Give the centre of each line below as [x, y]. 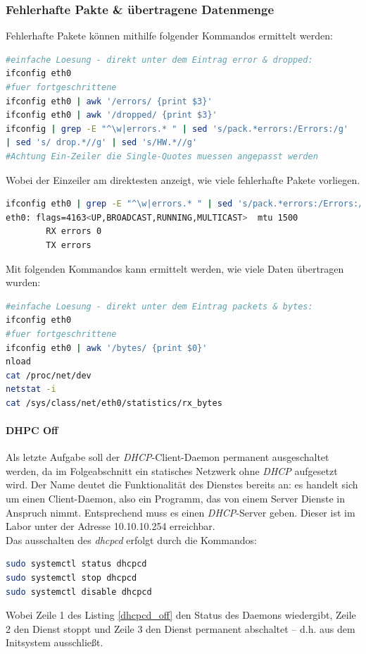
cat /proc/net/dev [49, 375]
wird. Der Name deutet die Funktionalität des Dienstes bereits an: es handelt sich [182, 485]
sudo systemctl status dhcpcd [76, 564]
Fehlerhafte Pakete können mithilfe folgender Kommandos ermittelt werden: [169, 36]
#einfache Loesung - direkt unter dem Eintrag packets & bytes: [159, 306]
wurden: [23, 282]
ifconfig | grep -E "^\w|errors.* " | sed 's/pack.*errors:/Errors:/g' [177, 129]
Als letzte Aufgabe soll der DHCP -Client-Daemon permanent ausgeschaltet [168, 457]
